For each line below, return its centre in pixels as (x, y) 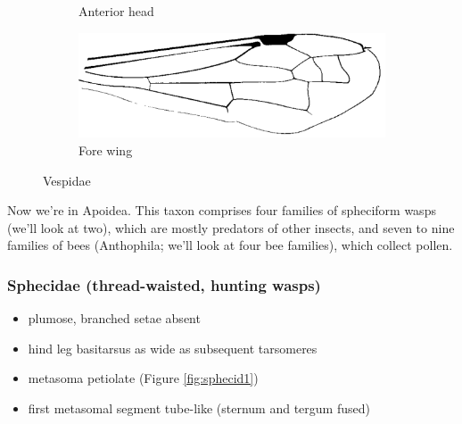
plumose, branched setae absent (114, 318)
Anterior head (116, 11)
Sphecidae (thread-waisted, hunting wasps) (164, 284)
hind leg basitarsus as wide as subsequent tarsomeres (173, 348)
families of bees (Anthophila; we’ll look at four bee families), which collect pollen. (230, 245)
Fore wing (106, 150)
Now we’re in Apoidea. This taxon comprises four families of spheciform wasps (222, 210)
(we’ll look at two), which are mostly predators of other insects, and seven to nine (231, 227)
